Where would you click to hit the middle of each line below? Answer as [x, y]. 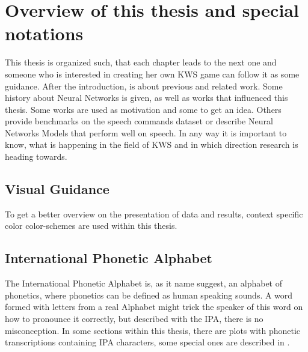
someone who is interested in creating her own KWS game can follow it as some [152, 74]
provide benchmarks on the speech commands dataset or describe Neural [139, 121]
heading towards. [36, 156]
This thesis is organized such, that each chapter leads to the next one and [141, 62]
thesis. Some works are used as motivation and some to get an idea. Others [143, 109]
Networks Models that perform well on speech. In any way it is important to [146, 132]
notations [44, 33]
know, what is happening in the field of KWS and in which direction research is [152, 144]
